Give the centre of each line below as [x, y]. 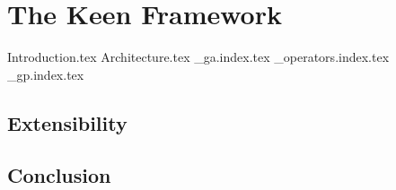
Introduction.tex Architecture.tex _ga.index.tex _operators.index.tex [198, 57]
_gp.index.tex [46, 74]
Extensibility [67, 122]
